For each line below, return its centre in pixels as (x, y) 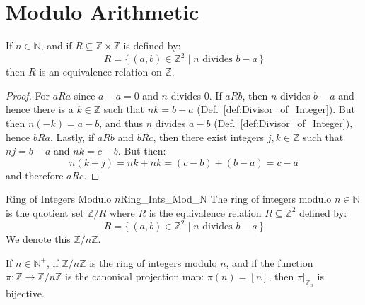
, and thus (121, 123)
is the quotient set (45, 212)
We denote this (38, 239)
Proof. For (28, 95)
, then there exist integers (208, 137)
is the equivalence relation (205, 212)
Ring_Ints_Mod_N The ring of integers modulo (226, 199)
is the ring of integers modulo (153, 262)
